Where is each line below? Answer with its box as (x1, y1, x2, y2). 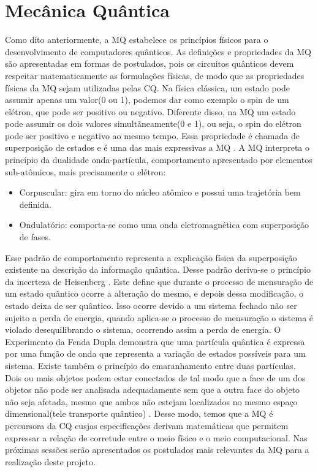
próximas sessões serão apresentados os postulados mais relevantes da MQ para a (5, 443, 309, 456)
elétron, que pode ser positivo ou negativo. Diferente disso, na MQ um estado (5, 105, 296, 118)
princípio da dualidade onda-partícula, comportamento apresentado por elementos (5, 153, 312, 166)
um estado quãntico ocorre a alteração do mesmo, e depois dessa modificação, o (5, 287, 303, 300)
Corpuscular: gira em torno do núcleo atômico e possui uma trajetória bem (19, 186, 301, 199)
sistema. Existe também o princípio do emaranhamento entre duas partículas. (5, 359, 296, 371)
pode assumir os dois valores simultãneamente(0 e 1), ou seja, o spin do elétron (5, 117, 301, 130)
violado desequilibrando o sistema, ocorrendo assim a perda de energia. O (5, 323, 281, 336)
